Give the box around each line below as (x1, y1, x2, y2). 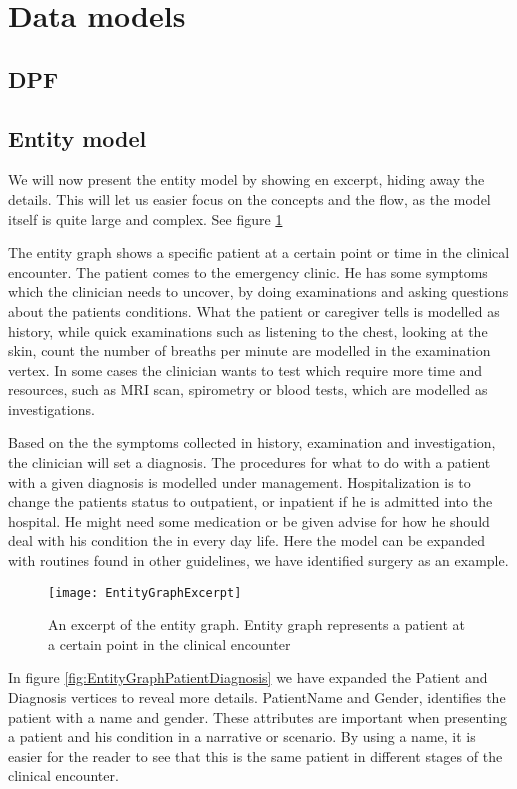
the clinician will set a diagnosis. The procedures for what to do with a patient (8, 452, 491, 473)
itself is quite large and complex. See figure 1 (8, 208, 283, 229)
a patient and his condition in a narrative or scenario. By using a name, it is (8, 726, 476, 747)
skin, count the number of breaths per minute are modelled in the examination (8, 340, 491, 361)
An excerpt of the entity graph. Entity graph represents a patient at (48, 614, 466, 635)
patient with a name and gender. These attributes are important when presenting (8, 706, 507, 727)
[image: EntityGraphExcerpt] (48, 585, 242, 600)
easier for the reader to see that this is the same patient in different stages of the (8, 745, 503, 766)
